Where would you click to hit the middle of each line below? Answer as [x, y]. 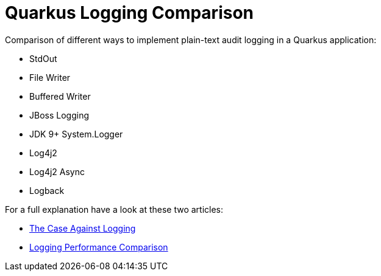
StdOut [43, 58]
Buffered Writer [60, 96]
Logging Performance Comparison [99, 247]
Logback [47, 190]
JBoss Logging [59, 115]
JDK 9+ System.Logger [76, 134]
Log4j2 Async [57, 171]
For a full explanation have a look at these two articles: [114, 209]
